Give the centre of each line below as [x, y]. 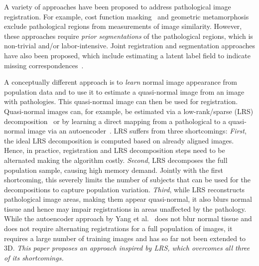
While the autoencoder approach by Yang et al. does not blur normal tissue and [128, 218]
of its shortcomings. [34, 257]
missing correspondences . [44, 65]
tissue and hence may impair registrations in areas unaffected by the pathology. [125, 208]
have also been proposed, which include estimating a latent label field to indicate [127, 55]
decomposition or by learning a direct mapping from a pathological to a [115, 121]
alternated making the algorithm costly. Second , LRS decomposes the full [116, 160]
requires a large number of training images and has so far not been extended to [125, 238]
